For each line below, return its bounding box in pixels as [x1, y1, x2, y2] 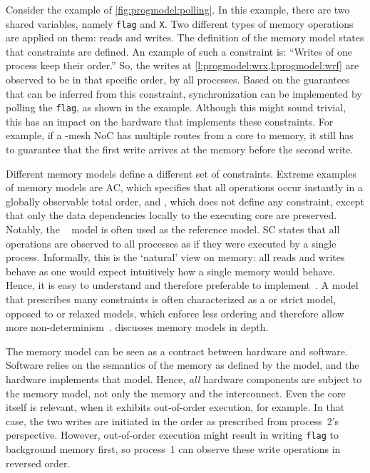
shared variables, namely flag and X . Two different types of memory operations [6, 16, 354, 31]
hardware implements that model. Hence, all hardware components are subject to [6, 371, 362, 386]
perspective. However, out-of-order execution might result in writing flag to [6, 427, 339, 442]
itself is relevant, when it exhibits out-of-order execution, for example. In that [6, 400, 345, 414]
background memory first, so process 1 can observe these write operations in [6, 442, 341, 456]
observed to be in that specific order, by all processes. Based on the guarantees [6, 72, 350, 87]
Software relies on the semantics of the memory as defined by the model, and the [6, 357, 359, 372]
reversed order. [6, 455, 71, 470]
